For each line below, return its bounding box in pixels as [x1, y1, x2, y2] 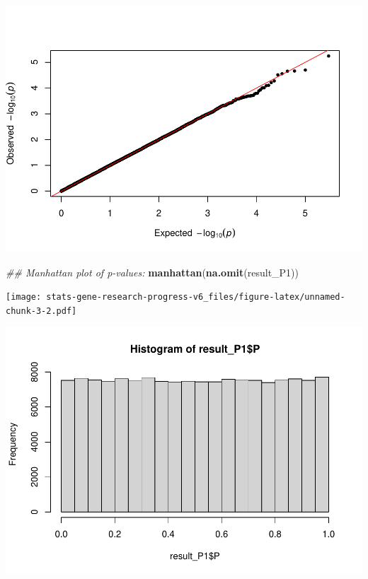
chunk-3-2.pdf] [6, 305, 77, 316]
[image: [6, 292, 42, 303]
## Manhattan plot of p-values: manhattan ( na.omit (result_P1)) [6, 264, 299, 279]
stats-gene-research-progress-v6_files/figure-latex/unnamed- [46, 292, 345, 303]
